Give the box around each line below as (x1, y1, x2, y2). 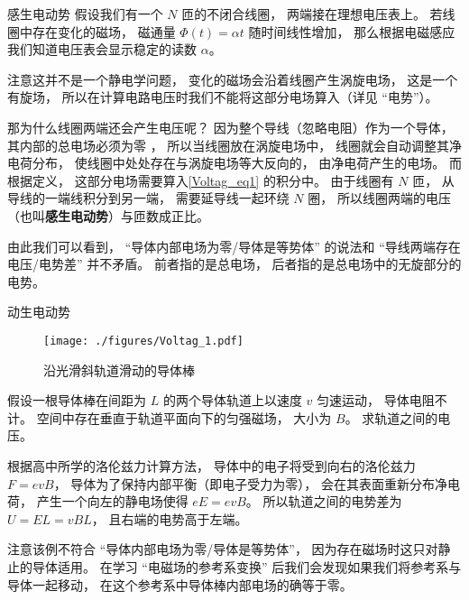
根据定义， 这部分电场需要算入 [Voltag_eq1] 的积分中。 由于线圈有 (7, 171, 394, 189)
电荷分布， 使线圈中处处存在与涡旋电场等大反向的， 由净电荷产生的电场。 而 (7, 153, 462, 172)
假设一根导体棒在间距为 (7, 391, 146, 410)
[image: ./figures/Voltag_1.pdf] (43, 334, 244, 347)
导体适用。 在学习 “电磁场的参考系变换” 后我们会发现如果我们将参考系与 (32, 557, 462, 576)
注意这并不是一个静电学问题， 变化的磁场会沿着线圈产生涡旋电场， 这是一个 (7, 69, 458, 88)
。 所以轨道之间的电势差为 (245, 492, 402, 511)
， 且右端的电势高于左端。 (91, 509, 248, 528)
